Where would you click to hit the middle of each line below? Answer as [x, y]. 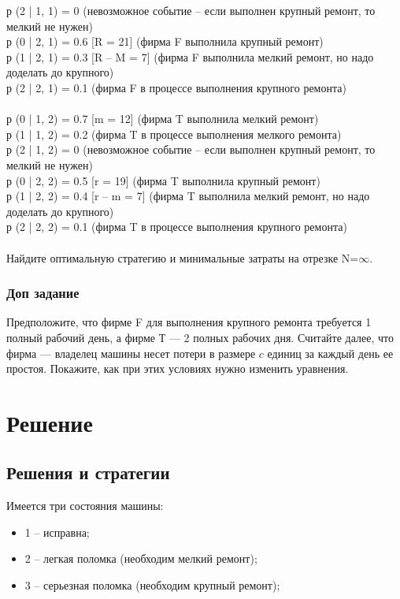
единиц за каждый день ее [330, 353]
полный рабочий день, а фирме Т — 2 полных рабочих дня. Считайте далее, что [200, 337]
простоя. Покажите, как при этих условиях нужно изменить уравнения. [178, 368]
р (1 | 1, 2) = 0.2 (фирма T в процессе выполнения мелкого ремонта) [174, 134]
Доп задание [43, 293]
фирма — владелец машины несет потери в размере [131, 353]
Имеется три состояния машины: [85, 506]
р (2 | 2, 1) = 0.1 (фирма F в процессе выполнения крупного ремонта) [176, 87]
